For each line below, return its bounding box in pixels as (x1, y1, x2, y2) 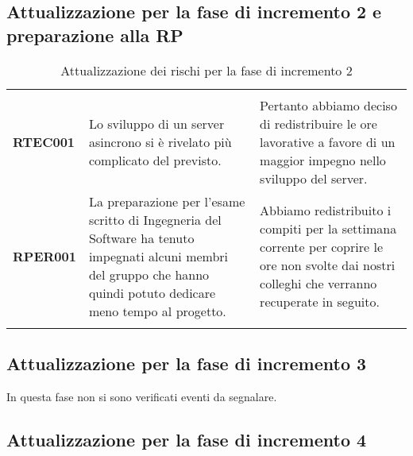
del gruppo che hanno (88, 265, 210, 284)
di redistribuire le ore (260, 114, 377, 133)
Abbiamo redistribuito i (260, 201, 392, 220)
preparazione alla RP (6, 22, 183, 47)
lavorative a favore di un (260, 132, 396, 151)
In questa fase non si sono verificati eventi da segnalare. (6, 388, 277, 404)
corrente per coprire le (260, 238, 383, 257)
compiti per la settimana (260, 219, 397, 238)
